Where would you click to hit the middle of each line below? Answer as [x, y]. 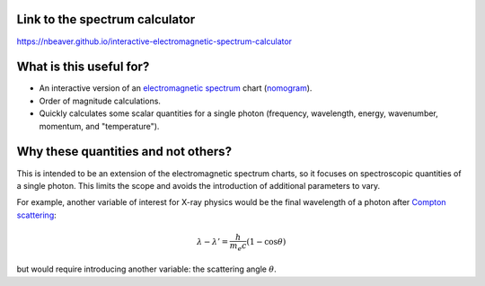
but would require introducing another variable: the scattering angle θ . [147, 269]
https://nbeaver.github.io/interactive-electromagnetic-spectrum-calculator [154, 41]
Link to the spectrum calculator [106, 19]
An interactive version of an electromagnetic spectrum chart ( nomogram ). [176, 88]
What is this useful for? [83, 67]
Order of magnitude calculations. [100, 101]
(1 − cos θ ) [266, 242]
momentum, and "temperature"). [99, 126]
